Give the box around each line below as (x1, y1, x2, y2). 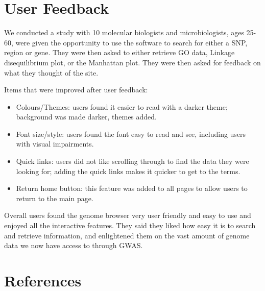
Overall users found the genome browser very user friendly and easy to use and (4, 210, 251, 221)
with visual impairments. (16, 138, 94, 149)
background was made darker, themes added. (16, 111, 157, 122)
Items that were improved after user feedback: (4, 84, 148, 95)
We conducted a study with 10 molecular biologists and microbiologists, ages (4, 27, 244, 38)
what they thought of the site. (4, 67, 99, 78)
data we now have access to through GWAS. (4, 240, 143, 251)
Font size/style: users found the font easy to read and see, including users (16, 128, 246, 139)
